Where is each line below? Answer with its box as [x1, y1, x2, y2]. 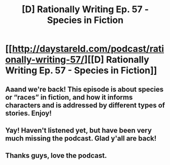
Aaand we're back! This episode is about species [5, 85, 164, 94]
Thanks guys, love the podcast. [5, 151, 108, 160]
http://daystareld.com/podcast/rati [12, 43, 164, 54]
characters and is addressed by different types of [5, 101, 165, 109]
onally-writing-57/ [5, 54, 85, 66]
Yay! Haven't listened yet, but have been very [5, 126, 152, 134]
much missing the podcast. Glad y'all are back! [5, 134, 157, 143]
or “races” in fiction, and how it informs [5, 93, 133, 101]
